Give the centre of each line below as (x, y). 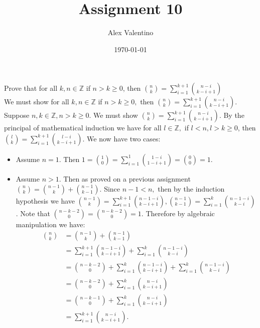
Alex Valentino (131, 32)
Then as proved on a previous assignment (127, 178)
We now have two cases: (124, 138)
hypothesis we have (45, 200)
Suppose (17, 115)
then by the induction (191, 188)
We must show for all (37, 102)
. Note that (33, 213)
